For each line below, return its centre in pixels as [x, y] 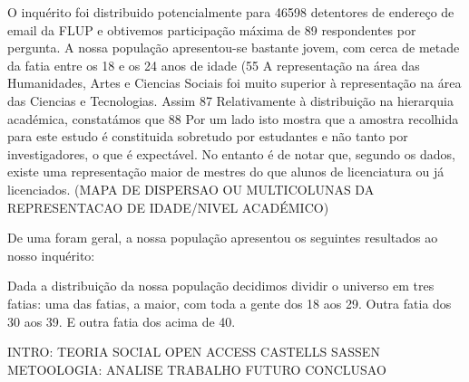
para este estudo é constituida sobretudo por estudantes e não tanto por [208, 136]
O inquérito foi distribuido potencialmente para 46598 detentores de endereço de [231, 12]
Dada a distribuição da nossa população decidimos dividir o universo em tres [221, 286]
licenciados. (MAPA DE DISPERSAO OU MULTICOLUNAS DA [191, 189]
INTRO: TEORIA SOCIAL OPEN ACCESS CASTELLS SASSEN [194, 352]
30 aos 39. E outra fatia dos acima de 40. [122, 321]
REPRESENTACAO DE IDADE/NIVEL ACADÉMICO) [168, 207]
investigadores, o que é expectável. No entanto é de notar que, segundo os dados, [231, 153]
